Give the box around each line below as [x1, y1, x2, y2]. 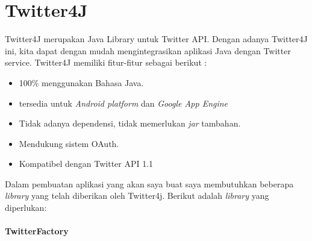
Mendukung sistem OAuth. [19, 137, 119, 149]
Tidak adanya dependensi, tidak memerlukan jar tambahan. [19, 117, 241, 130]
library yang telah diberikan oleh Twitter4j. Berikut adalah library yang [5, 189, 269, 202]
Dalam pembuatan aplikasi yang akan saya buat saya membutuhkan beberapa [5, 177, 294, 190]
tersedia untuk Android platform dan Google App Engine [19, 96, 228, 109]
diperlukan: [5, 201, 47, 214]
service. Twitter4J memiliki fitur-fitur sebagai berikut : [5, 56, 207, 69]
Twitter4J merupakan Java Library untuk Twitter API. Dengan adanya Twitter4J [5, 33, 308, 45]
